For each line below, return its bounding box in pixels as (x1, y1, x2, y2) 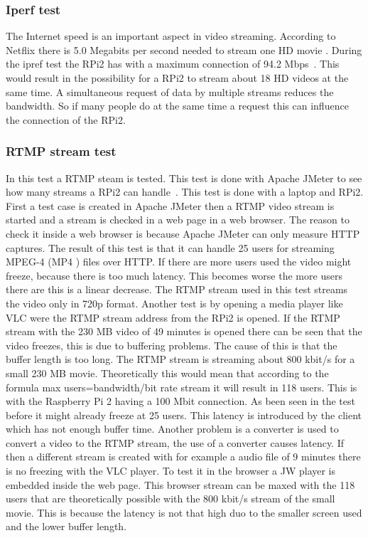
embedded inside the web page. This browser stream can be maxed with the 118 (6, 477, 355, 492)
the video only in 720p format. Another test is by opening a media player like (6, 295, 343, 310)
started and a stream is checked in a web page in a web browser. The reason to (6, 212, 350, 227)
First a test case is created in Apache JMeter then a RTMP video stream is (6, 198, 335, 213)
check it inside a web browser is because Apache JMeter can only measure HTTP (6, 226, 360, 241)
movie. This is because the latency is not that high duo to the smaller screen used (6, 505, 362, 519)
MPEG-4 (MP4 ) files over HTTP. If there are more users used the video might (6, 254, 352, 269)
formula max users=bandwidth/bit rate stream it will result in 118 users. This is (6, 379, 357, 394)
